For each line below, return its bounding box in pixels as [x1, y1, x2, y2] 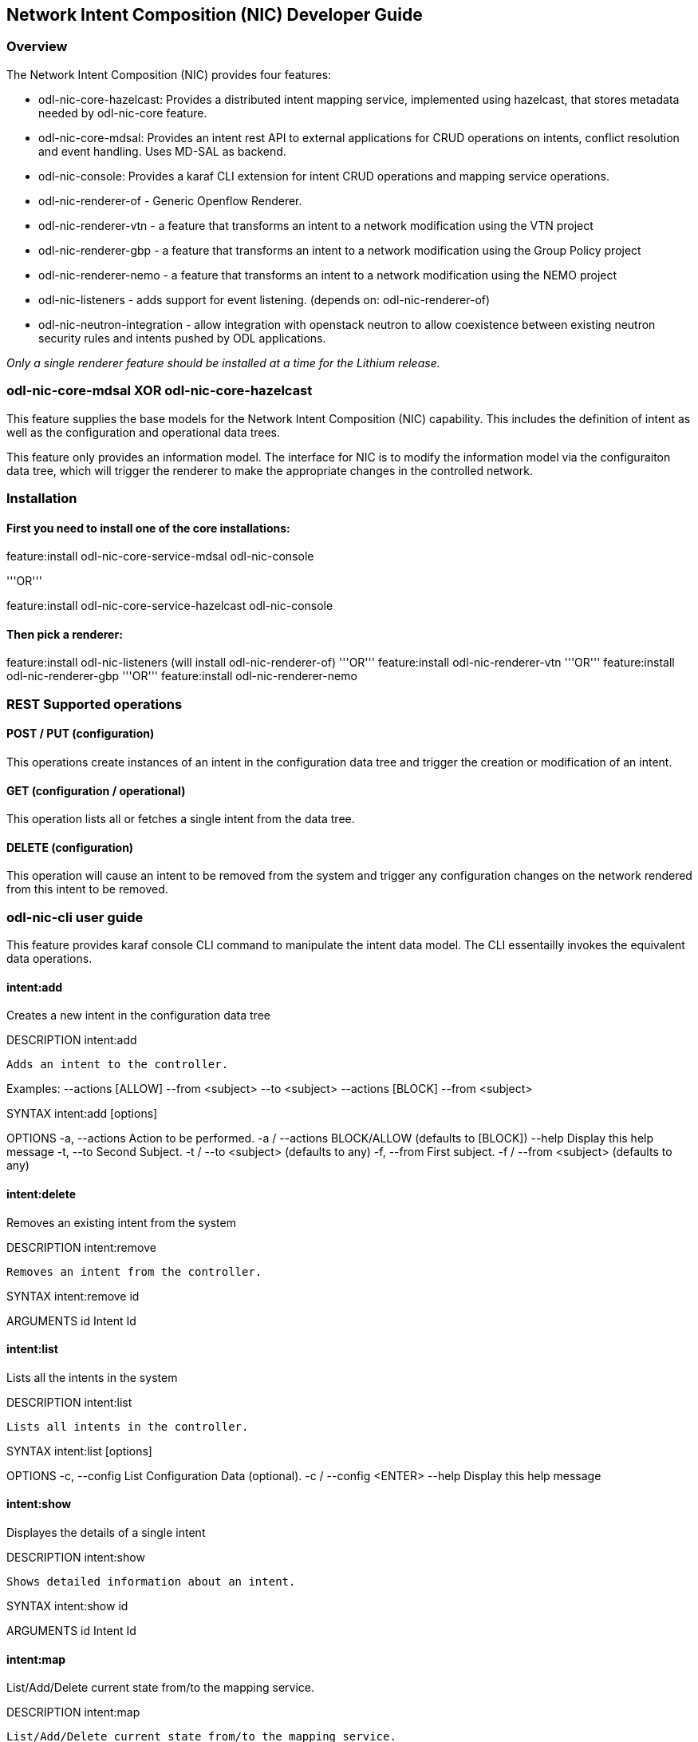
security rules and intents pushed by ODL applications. [38, 331, 326, 345]
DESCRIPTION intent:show [6, 1550, 145, 1565]
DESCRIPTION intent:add [6, 1033, 137, 1047]
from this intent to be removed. [6, 882, 168, 897]
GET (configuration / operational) [6, 783, 186, 798]
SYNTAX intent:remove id [6, 1289, 140, 1303]
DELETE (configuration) [6, 840, 134, 854]
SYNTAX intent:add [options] [6, 1107, 158, 1121]
